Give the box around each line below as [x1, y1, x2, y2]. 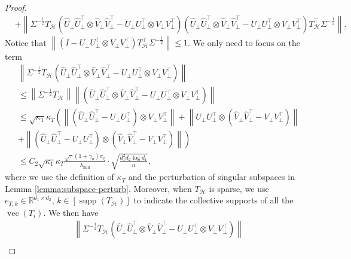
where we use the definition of [5, 170, 114, 183]
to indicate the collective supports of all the [133, 194, 294, 206]
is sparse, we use [209, 182, 269, 194]
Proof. [5, 1, 27, 13]
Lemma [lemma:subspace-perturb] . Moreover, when [5, 182, 192, 194]
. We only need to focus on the [188, 36, 300, 48]
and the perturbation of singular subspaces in [128, 170, 295, 183]
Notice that [5, 36, 47, 48]
